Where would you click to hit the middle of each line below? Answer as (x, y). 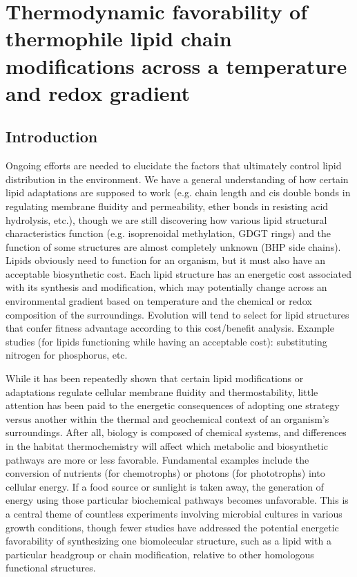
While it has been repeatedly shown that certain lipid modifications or (155, 378)
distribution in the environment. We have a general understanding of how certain (177, 179)
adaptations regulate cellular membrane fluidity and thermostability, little (162, 391)
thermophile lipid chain (119, 38)
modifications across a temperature (176, 65)
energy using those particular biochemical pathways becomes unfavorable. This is (177, 500)
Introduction (52, 136)
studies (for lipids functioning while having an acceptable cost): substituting (166, 341)
